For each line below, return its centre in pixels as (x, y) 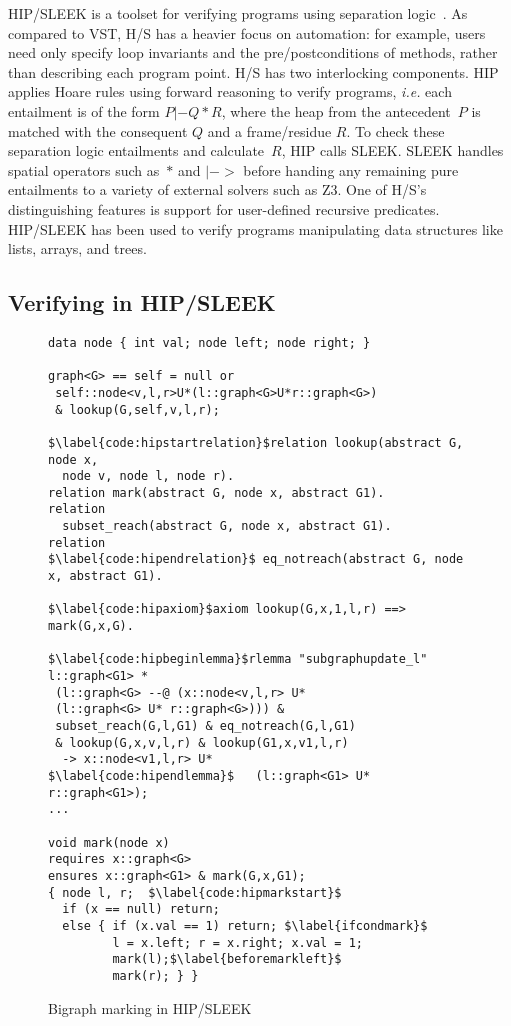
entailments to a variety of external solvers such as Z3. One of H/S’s (217, 189)
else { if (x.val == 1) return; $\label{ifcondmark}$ (245, 925)
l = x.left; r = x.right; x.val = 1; (237, 942)
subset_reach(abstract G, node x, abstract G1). (227, 526)
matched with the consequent (98, 130)
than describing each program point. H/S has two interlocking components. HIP (253, 71)
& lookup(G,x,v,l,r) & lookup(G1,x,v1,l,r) (202, 742)
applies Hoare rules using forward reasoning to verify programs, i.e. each (230, 91)
